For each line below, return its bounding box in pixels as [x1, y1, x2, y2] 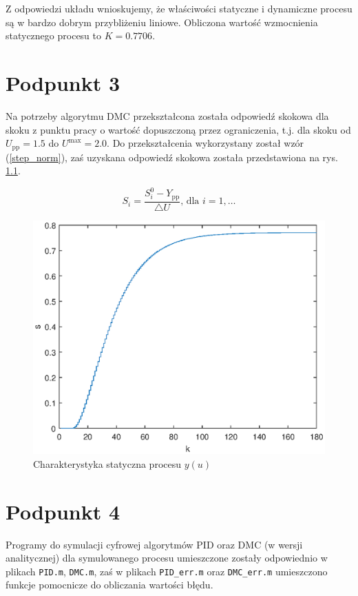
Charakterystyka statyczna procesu [33, 456, 182, 471]
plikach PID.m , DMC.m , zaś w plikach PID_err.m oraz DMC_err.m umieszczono [6, 564, 328, 578]
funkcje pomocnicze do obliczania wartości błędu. [6, 577, 213, 592]
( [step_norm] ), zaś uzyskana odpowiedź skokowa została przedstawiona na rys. [6, 150, 338, 164]
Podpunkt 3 [6, 68, 120, 96]
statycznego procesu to [6, 28, 102, 43]
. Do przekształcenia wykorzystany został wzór [107, 136, 304, 150]
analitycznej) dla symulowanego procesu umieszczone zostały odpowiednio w [6, 551, 328, 565]
